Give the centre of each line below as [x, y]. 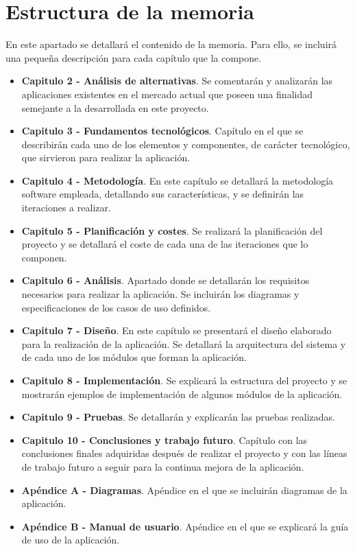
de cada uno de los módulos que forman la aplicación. [134, 357]
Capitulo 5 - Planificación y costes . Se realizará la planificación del [172, 230]
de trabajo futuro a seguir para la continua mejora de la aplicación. [163, 466]
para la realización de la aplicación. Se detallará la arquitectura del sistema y [184, 343]
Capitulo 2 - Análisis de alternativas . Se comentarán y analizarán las [177, 81]
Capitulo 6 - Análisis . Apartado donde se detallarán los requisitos [166, 280]
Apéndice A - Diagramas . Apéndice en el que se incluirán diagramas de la [184, 490]
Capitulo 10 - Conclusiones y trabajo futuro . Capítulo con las [164, 439]
